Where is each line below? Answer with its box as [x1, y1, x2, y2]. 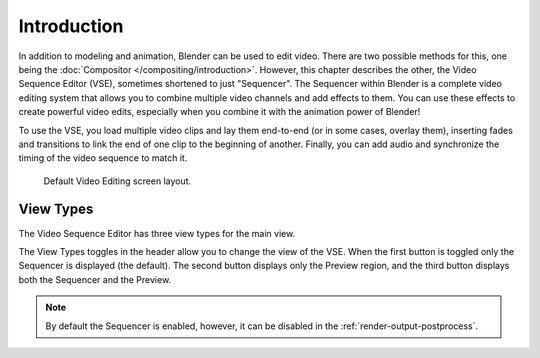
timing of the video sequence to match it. [18, 152, 188, 164]
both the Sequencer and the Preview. [18, 273, 172, 285]
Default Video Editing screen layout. [43, 175, 192, 187]
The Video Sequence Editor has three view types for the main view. [18, 227, 296, 239]
